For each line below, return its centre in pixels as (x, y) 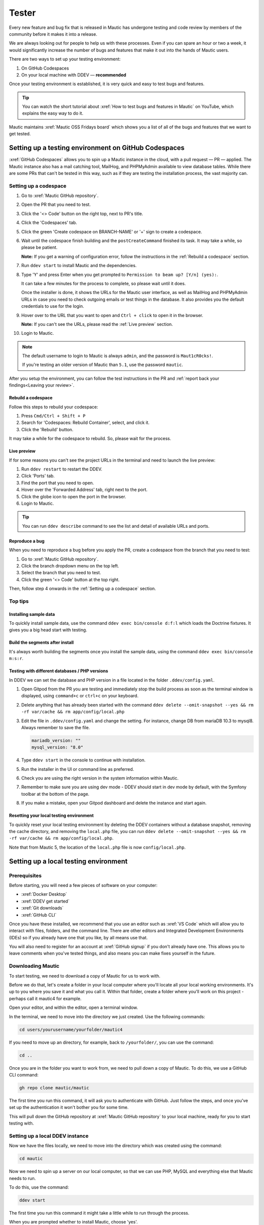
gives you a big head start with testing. (48, 630)
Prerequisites (25, 876)
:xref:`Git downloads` (42, 908)
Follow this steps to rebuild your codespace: (54, 407)
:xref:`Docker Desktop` (44, 894)
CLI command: (24, 1075)
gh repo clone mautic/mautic (54, 1088)
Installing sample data (32, 614)
